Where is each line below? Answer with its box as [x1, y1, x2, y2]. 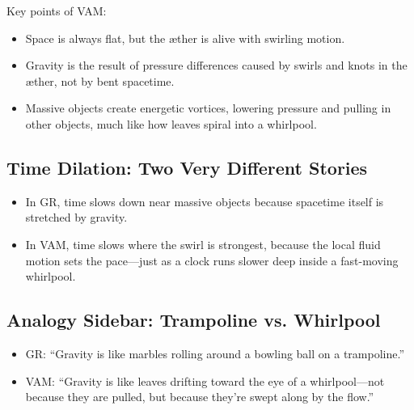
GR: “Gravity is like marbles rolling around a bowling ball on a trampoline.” [25, 344, 405, 361]
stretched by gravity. [25, 209, 128, 226]
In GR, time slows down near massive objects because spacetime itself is [25, 192, 384, 209]
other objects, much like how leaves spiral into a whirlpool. [25, 115, 317, 132]
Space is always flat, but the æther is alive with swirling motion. [25, 29, 345, 46]
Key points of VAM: [6, 2, 107, 19]
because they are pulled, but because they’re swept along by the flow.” [25, 388, 374, 405]
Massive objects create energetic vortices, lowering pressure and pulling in [25, 99, 391, 116]
